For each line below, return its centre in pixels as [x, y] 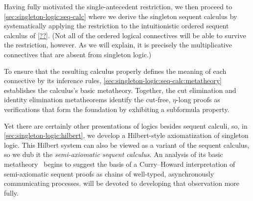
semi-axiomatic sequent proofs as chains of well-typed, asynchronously [109, 173]
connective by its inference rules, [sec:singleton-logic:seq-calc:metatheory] [113, 80]
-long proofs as [198, 100]
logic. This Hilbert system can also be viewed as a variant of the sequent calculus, [127, 145]
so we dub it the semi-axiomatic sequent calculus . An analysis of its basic [114, 154]
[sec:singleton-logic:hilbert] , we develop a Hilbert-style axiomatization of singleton [126, 135]
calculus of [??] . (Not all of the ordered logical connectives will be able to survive [125, 35]
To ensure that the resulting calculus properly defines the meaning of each [115, 71]
